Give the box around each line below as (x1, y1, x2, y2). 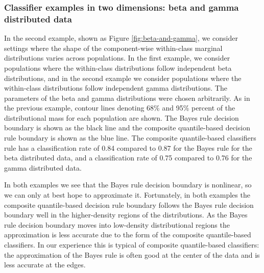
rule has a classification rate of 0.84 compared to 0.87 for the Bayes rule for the (4, 142, 252, 153)
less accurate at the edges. (4, 259, 86, 270)
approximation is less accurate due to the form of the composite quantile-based (4, 229, 251, 240)
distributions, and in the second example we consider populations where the (4, 72, 242, 83)
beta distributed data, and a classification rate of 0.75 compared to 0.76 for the (4, 152, 252, 163)
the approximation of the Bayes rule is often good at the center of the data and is (4, 249, 260, 260)
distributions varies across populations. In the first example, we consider (4, 52, 230, 63)
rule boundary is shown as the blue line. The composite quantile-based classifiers (4, 132, 256, 143)
